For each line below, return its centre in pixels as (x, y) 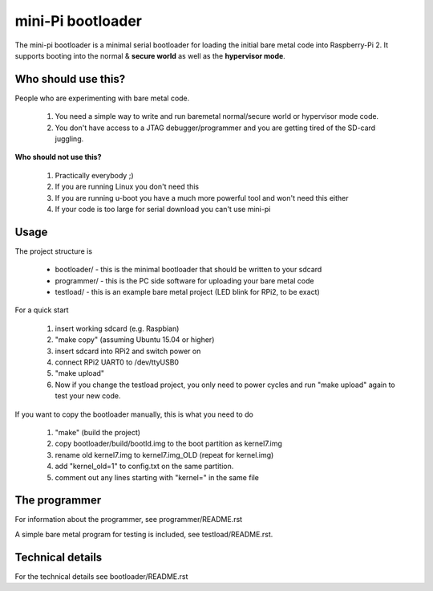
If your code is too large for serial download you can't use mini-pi (163, 209)
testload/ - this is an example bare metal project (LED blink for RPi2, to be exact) (187, 292)
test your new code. (88, 396)
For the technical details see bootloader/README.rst (101, 576)
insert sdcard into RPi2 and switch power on (128, 351)
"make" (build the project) (97, 432)
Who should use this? (70, 79)
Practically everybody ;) (94, 175)
